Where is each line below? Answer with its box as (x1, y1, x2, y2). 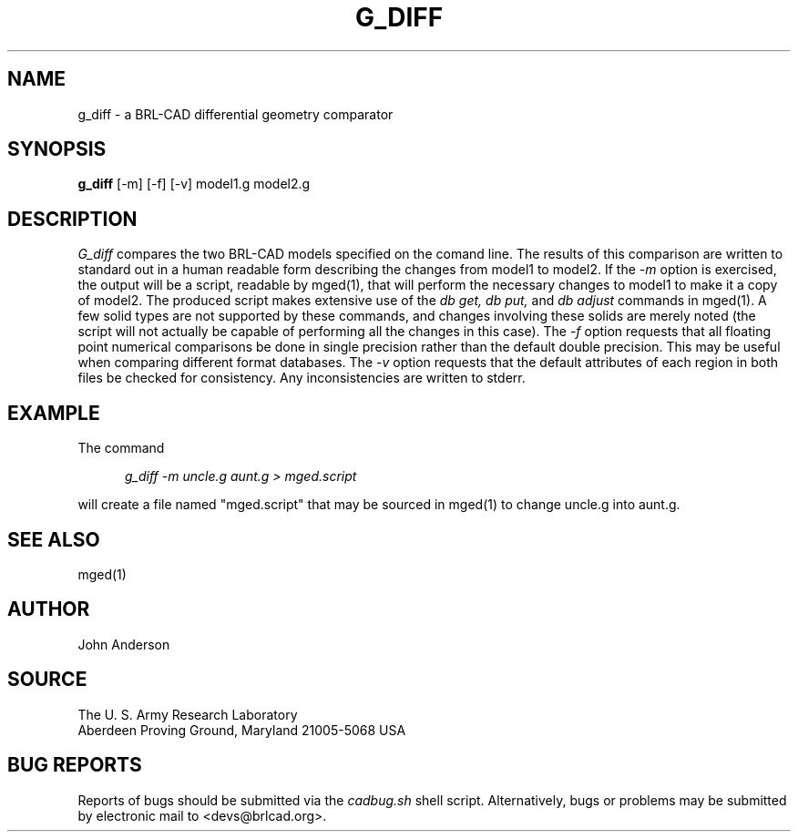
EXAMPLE (7, 401, 100, 425)
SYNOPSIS (7, 138, 107, 161)
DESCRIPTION (7, 207, 138, 230)
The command (77, 440, 165, 456)
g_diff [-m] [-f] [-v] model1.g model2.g (77, 176, 311, 192)
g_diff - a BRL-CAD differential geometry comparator (77, 106, 394, 122)
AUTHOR (7, 598, 90, 621)
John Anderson (77, 636, 170, 652)
